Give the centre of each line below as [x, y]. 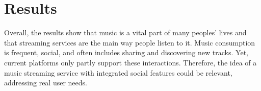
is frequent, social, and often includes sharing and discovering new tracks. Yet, [126, 52]
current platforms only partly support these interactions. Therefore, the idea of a [130, 62]
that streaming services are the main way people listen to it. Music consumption [130, 42]
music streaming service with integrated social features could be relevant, [118, 72]
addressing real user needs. [46, 83]
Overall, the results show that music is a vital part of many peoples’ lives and [125, 32]
